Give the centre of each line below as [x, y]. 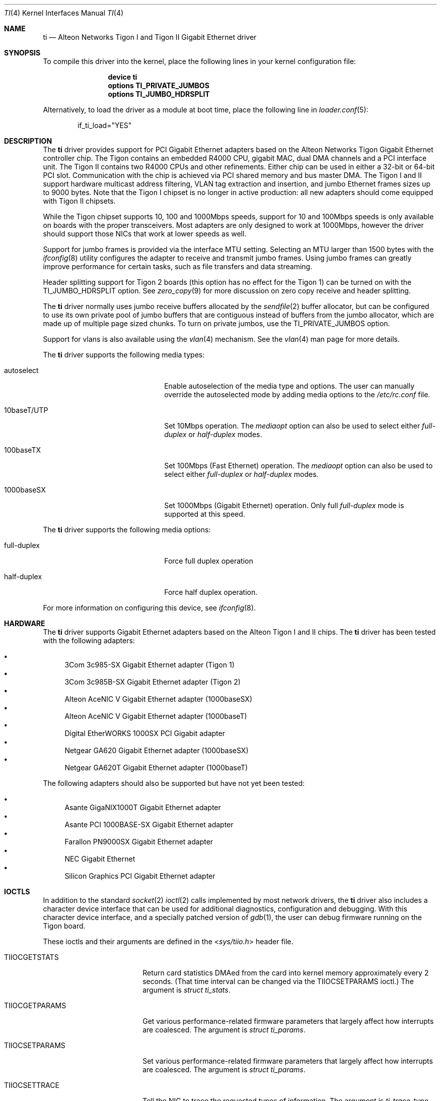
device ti [123, 77]
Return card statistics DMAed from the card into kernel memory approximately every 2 [286, 973]
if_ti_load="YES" [105, 125]
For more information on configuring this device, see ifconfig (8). [149, 608]
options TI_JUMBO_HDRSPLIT [159, 94]
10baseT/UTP [26, 410]
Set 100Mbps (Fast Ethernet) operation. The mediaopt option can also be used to [299, 466]
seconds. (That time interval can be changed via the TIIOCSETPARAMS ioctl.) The [278, 981]
